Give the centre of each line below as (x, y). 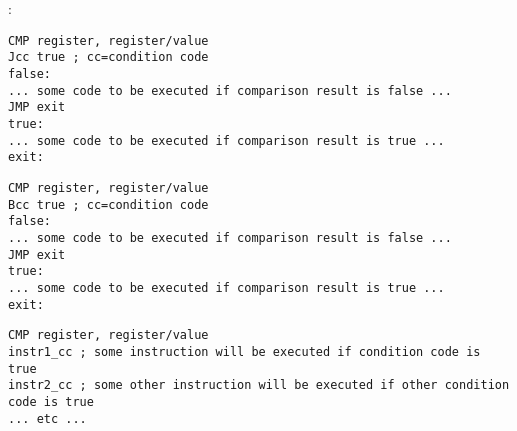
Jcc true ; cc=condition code (108, 57)
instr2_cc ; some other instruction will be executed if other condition (259, 385)
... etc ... (47, 418)
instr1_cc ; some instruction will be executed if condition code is (244, 351)
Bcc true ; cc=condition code (108, 204)
